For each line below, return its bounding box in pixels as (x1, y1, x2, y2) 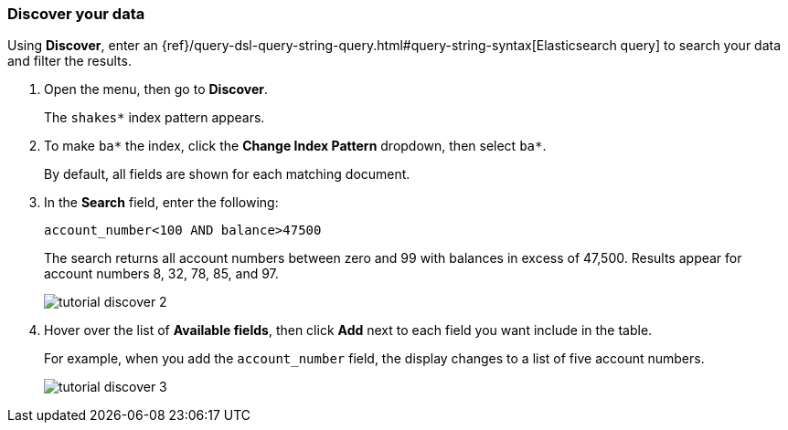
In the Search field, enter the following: (44, 194, 279, 211)
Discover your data (7, 5, 145, 23)
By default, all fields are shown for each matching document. (44, 166, 410, 183)
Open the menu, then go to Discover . (44, 81, 269, 98)
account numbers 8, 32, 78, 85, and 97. (44, 266, 279, 282)
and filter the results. (7, 53, 132, 69)
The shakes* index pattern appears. (44, 110, 265, 126)
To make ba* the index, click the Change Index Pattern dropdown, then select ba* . (44, 138, 547, 154)
